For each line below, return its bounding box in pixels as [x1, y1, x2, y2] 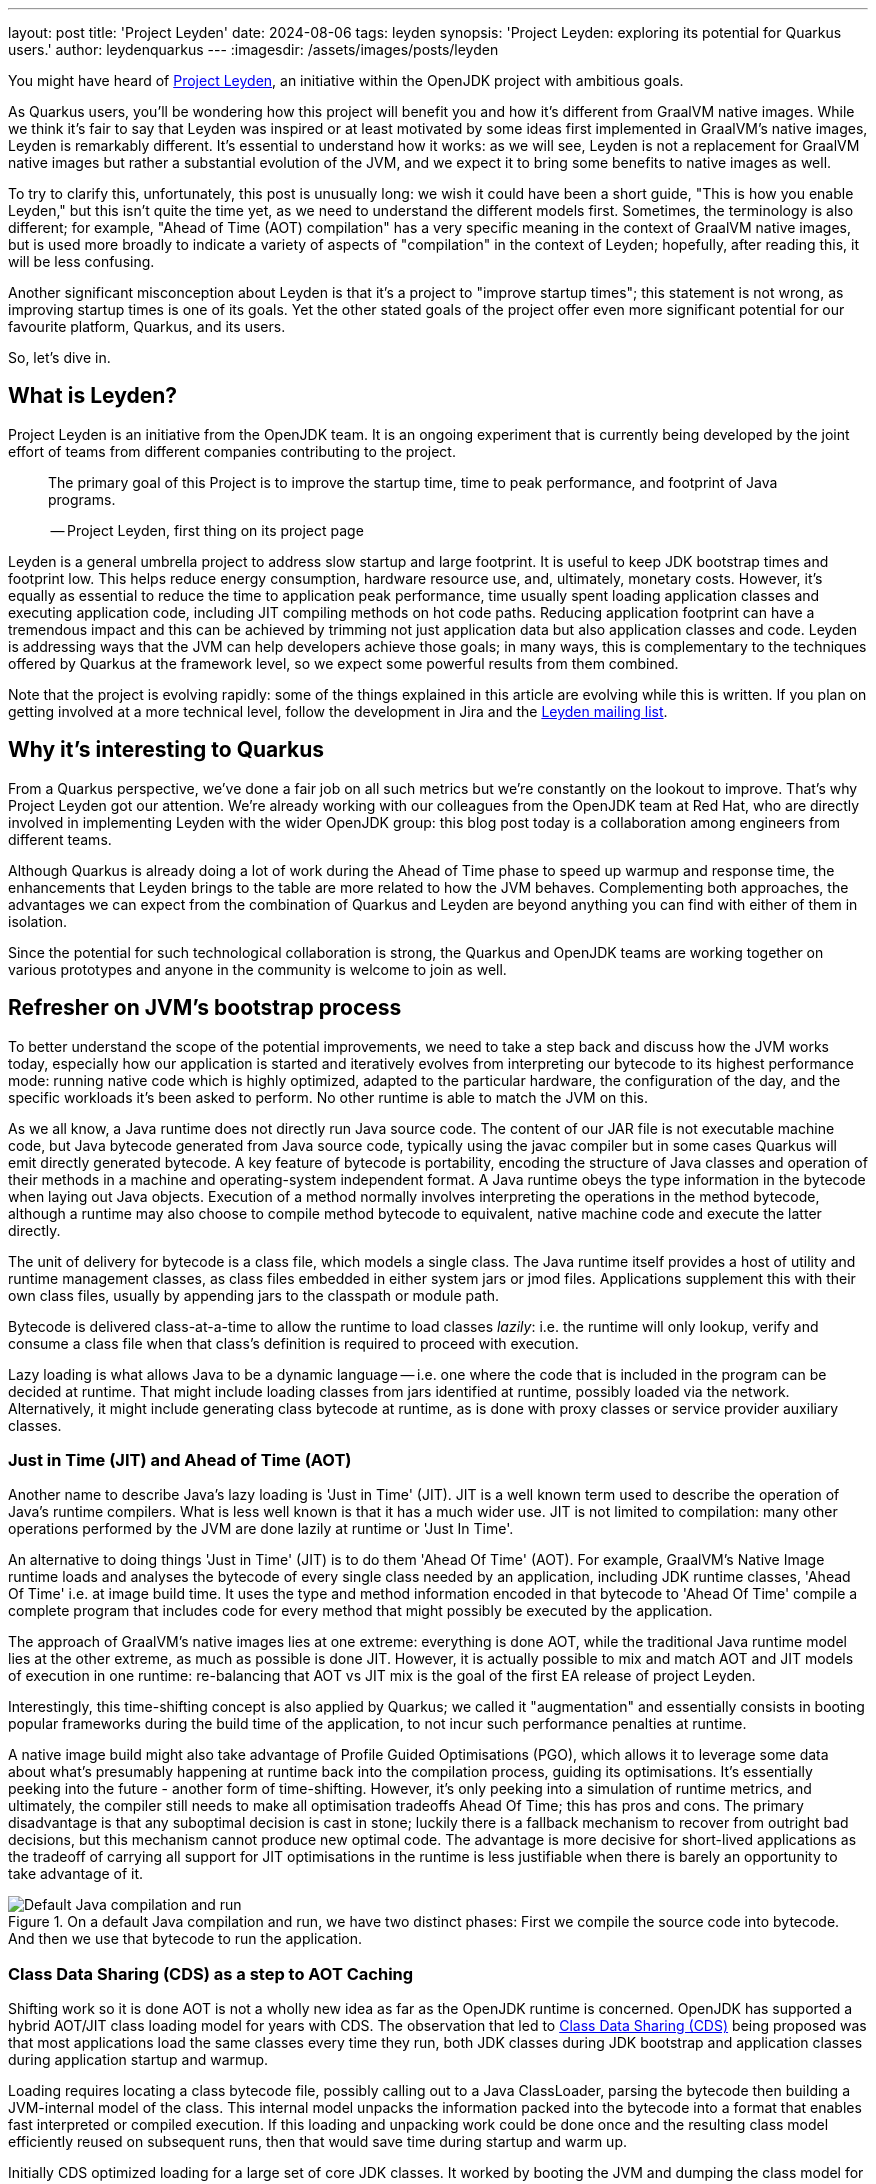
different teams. [8, 830, 112, 848]
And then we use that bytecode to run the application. [8, 1930, 362, 1948]
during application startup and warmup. [8, 2051, 269, 2069]
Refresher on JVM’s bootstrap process [8, 995, 402, 1021]
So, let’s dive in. [8, 349, 111, 366]
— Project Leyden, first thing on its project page [50, 521, 364, 539]
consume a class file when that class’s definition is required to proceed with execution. [8, 1334, 579, 1352]
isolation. [8, 912, 68, 930]
